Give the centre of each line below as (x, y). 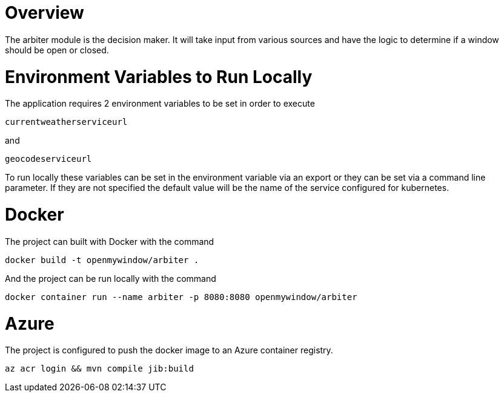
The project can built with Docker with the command (110, 241)
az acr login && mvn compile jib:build (99, 369)
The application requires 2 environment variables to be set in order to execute (160, 104)
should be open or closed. (57, 50)
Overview (45, 13)
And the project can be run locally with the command (111, 278)
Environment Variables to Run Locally (159, 77)
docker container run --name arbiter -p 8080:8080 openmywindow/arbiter (181, 297)
